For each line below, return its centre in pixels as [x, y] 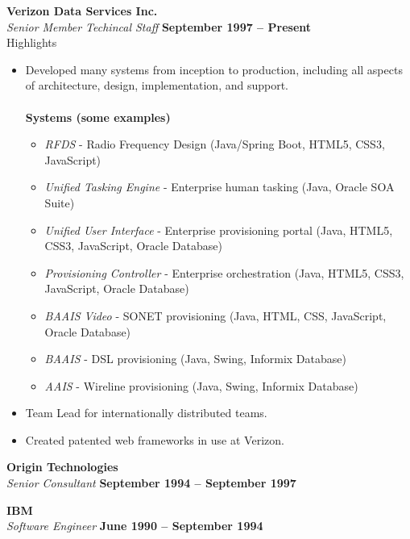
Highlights [32, 42]
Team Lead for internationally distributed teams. [146, 413]
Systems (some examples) [98, 117]
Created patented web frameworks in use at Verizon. [155, 439]
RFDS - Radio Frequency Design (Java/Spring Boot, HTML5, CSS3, [215, 144]
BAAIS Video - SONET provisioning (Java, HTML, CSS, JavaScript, [215, 315]
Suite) [60, 202]
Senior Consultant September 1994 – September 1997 [151, 483]
